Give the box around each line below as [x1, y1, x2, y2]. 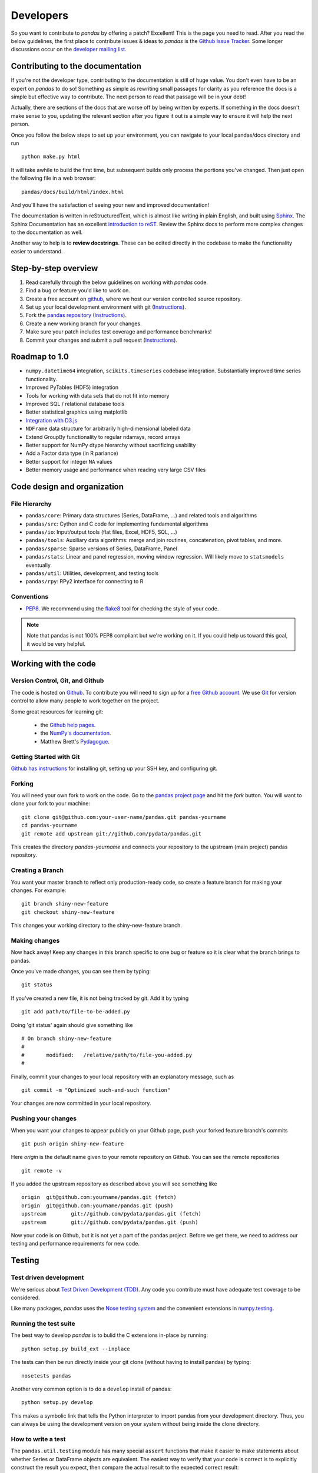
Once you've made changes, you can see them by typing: [11, 968, 151, 975]
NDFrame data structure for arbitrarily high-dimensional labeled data [25, 425, 191, 432]
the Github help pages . [40, 722, 96, 729]
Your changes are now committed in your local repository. [11, 1099, 151, 1107]
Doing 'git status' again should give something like [11, 1021, 133, 1028]
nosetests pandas [21, 1372, 71, 1379]
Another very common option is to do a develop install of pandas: [11, 1385, 172, 1393]
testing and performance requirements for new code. [11, 1240, 140, 1247]
